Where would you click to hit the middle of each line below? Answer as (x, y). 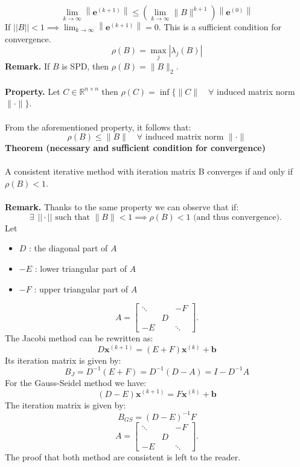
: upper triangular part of (81, 288)
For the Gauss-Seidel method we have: (76, 382)
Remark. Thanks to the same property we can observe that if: (122, 207)
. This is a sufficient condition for (220, 27)
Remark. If (27, 66)
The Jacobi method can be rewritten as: (79, 338)
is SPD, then (85, 66)
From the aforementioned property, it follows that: (98, 127)
